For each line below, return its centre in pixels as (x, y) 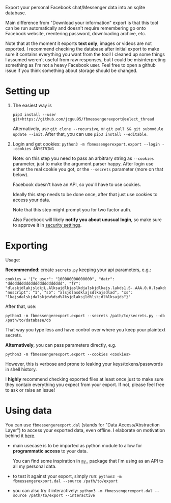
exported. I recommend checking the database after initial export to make (82, 49)
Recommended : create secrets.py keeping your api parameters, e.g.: (78, 270)
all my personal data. (35, 466)
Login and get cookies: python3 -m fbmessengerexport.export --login (86, 144)
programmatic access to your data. (50, 451)
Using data (29, 411)
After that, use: (21, 306)
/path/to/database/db (28, 320)
